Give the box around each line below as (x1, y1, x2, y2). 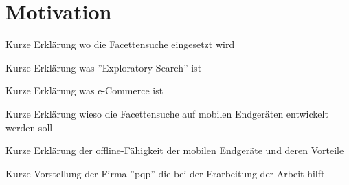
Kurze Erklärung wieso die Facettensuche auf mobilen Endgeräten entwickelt (5, 106, 328, 120)
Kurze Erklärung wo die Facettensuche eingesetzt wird (5, 37, 235, 52)
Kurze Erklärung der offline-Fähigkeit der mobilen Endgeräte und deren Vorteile (5, 143, 344, 157)
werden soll (5, 120, 53, 134)
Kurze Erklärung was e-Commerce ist (5, 83, 164, 98)
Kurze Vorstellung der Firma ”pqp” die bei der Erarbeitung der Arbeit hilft (5, 166, 325, 180)
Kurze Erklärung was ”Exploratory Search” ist (5, 60, 202, 74)
